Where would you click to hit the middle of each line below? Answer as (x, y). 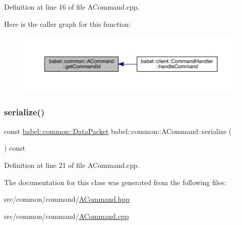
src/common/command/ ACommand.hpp (67, 199)
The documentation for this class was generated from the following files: (115, 182)
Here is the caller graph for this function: (68, 24)
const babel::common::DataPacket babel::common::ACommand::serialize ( (118, 131)
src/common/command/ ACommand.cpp (67, 216)
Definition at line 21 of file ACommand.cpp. (72, 165)
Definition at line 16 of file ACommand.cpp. (72, 7)
